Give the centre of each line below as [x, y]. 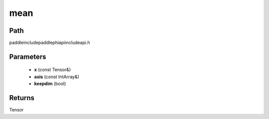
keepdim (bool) [50, 84]
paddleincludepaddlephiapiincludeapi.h [50, 43]
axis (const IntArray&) [57, 77]
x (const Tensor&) [53, 70]
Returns [22, 98]
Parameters [28, 57]
